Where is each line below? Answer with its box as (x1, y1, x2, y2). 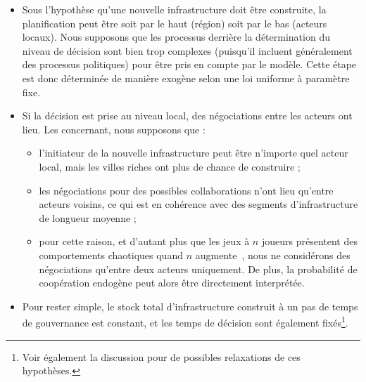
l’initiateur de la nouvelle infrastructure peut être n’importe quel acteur (39, 145, 348, 160)
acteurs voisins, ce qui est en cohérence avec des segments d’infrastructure (39, 197, 358, 211)
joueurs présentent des (261, 234, 358, 249)
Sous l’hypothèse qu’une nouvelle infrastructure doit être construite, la (22, 2, 327, 16)
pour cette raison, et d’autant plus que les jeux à (39, 234, 250, 249)
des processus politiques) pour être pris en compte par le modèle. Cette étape (22, 57, 357, 72)
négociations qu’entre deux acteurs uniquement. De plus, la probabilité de (39, 261, 358, 276)
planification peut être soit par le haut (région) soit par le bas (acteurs (22, 15, 327, 30)
